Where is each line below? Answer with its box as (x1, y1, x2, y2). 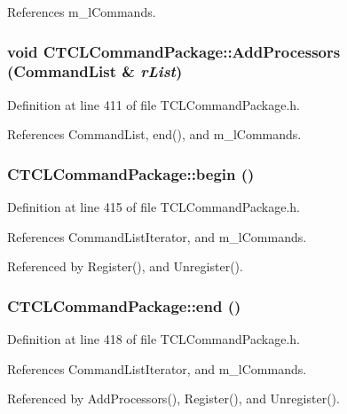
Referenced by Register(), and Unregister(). (7, 257, 243, 276)
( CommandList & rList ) (7, 60, 183, 82)
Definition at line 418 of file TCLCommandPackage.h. (7, 330, 300, 348)
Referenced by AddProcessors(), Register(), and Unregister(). (7, 389, 340, 408)
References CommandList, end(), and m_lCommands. (7, 125, 302, 144)
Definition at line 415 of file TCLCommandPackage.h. (7, 198, 300, 216)
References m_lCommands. (7, 3, 156, 20)
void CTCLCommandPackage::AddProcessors (7, 40, 341, 62)
